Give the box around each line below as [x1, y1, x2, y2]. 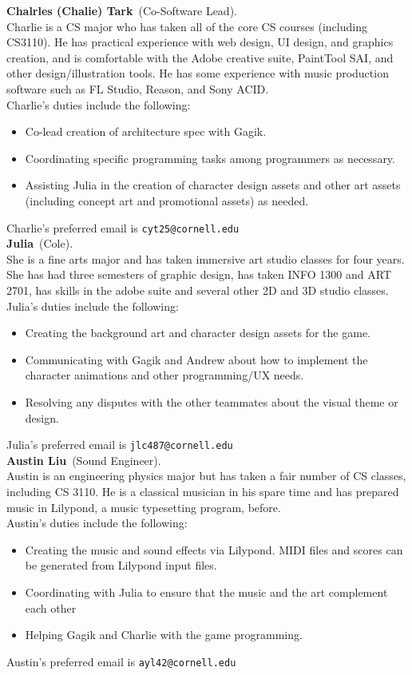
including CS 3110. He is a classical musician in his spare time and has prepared [6, 482, 399, 499]
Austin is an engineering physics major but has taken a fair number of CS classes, [6, 467, 406, 484]
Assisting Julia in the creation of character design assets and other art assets [25, 177, 401, 193]
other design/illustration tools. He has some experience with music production [6, 65, 389, 81]
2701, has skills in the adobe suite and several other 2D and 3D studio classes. [6, 281, 389, 298]
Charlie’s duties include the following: [6, 96, 191, 113]
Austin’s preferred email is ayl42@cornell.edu [6, 653, 236, 669]
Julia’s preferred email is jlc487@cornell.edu [6, 436, 233, 453]
